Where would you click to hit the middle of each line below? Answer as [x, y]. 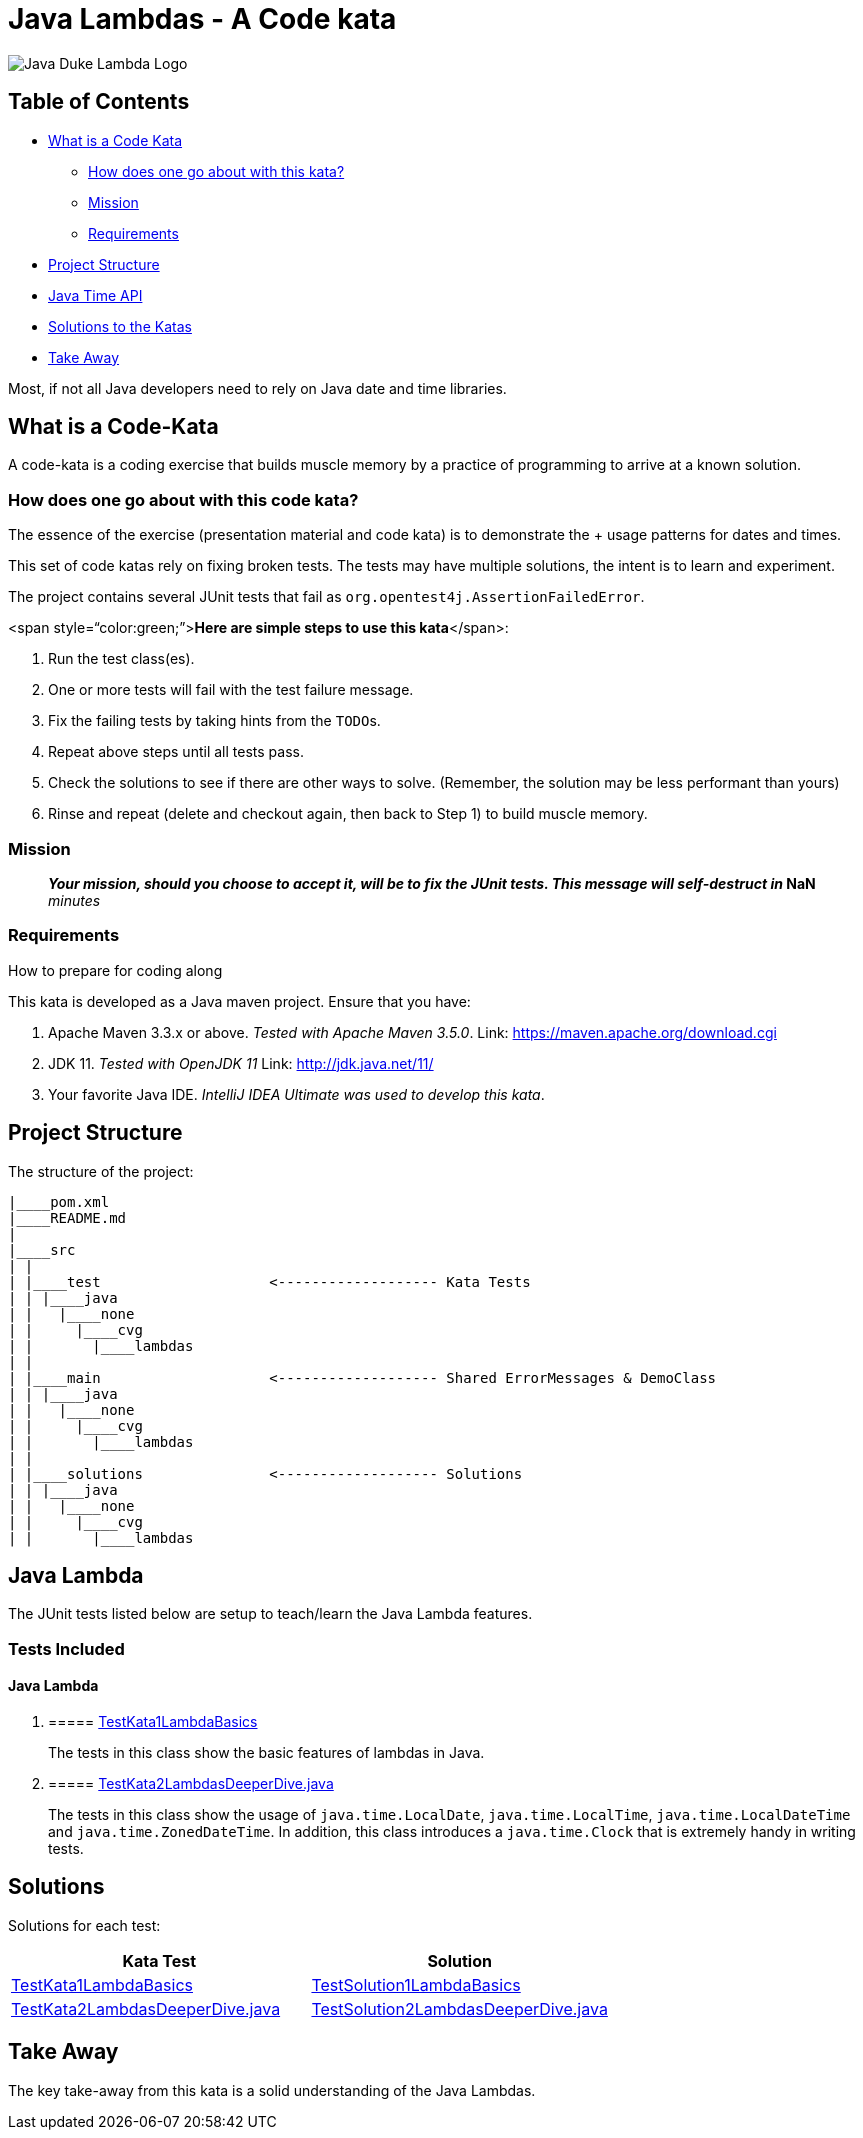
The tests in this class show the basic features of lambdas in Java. [266, 1752]
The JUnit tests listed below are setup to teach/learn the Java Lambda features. [270, 1614]
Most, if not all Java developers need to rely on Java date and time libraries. [257, 388]
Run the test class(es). [121, 659]
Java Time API [95, 295]
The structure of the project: [101, 1171]
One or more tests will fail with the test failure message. [231, 690]
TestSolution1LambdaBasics [416, 1984]
